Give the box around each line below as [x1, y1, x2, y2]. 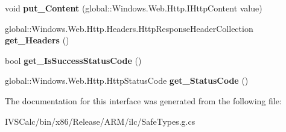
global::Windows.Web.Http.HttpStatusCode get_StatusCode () [5, 74, 249, 87]
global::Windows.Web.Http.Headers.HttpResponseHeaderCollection [5, 22, 253, 34]
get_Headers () [5, 34, 69, 46]
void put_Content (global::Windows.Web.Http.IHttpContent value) [5, 2, 262, 14]
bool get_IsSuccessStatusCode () [5, 54, 142, 66]
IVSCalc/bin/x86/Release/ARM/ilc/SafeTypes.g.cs [5, 115, 195, 127]
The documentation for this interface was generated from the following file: [5, 94, 282, 107]
